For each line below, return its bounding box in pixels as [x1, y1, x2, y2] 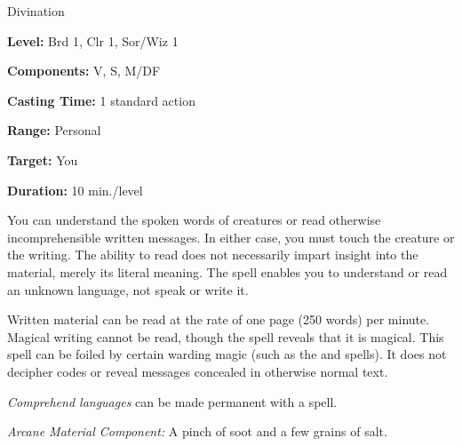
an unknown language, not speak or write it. [7, 280, 249, 299]
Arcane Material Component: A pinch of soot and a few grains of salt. [7, 422, 387, 441]
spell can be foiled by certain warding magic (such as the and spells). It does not [7, 345, 447, 363]
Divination [7, 2, 65, 20]
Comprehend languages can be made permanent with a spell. [7, 392, 338, 410]
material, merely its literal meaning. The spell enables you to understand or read [7, 262, 448, 281]
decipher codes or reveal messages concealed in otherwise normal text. [7, 362, 388, 380]
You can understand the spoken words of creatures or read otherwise [7, 211, 381, 229]
